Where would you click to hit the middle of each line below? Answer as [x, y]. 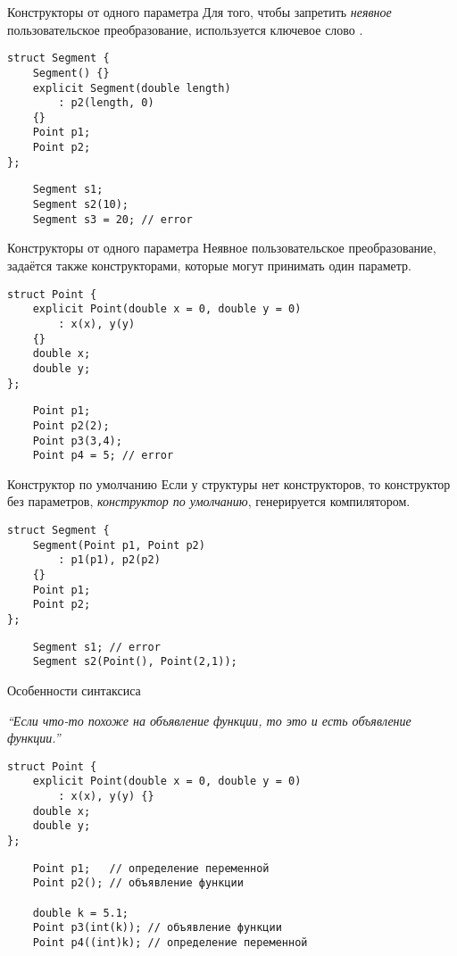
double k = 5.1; [81, 913]
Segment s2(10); [81, 205]
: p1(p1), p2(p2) [109, 560]
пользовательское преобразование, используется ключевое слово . [185, 29]
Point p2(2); [71, 425]
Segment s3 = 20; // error [112, 219]
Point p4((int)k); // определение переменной [170, 942]
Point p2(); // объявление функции [138, 883]
